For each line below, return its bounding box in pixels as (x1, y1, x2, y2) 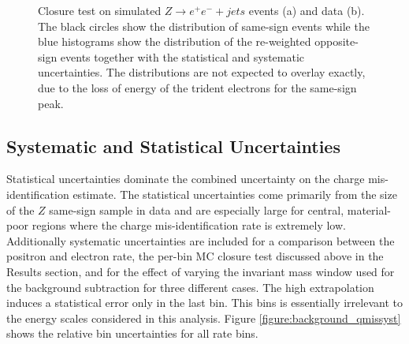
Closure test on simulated (38, 2, 162, 18)
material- (347, 201, 391, 218)
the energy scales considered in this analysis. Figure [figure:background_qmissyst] (6, 309, 401, 326)
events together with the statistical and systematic (60, 48, 305, 65)
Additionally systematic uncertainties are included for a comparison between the (6, 232, 395, 249)
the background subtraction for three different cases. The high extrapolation (6, 279, 374, 295)
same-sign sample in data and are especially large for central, (49, 201, 344, 218)
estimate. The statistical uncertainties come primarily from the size (73, 185, 397, 202)
